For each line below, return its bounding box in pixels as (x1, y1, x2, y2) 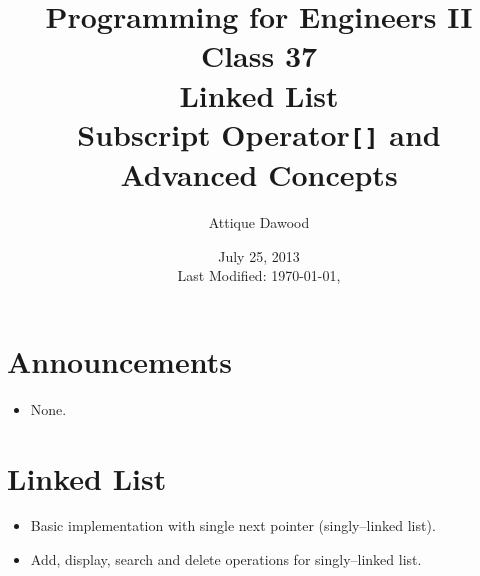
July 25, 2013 (218, 245, 300, 266)
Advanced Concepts (120, 154, 398, 195)
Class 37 (200, 35, 318, 76)
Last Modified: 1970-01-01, (177, 265, 341, 286)
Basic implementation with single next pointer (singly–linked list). (30, 515, 436, 536)
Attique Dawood (208, 212, 310, 232)
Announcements (7, 340, 232, 381)
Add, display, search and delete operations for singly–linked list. (30, 549, 422, 570)
